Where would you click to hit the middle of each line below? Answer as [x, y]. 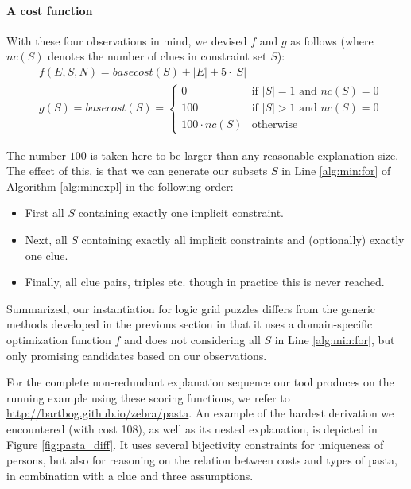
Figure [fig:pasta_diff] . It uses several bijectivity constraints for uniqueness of [195, 444]
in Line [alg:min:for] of [336, 171]
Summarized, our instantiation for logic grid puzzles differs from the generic [191, 308]
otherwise [275, 125]
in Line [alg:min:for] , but [335, 339]
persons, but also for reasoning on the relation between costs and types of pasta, [202, 460]
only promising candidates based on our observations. [137, 355]
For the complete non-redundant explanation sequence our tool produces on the [200, 382]
